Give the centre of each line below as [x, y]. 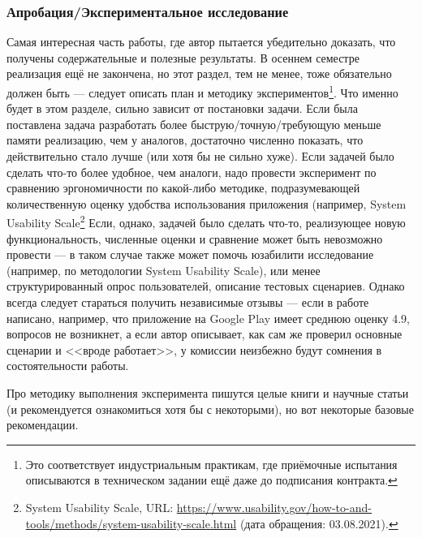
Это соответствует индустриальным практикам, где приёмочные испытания [211, 464]
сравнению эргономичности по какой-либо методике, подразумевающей [183, 188]
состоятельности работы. [68, 366]
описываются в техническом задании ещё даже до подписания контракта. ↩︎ [211, 480]
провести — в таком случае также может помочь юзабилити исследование [190, 254]
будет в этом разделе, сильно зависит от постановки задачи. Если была [182, 108]
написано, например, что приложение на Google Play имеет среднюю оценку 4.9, [208, 318]
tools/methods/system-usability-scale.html [131, 523]
